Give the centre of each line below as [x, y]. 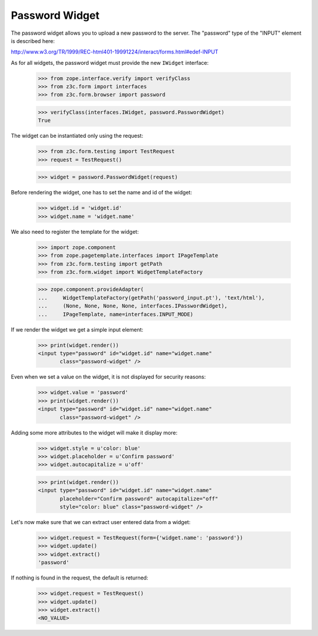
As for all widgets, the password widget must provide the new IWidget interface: [110, 62]
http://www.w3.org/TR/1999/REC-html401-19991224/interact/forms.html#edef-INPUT [115, 52]
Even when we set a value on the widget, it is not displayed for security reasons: [108, 377]
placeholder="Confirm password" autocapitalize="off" [139, 498]
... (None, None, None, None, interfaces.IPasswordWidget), [133, 306]
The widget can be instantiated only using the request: [77, 136]
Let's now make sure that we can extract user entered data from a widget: [101, 522]
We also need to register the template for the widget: [75, 231]
